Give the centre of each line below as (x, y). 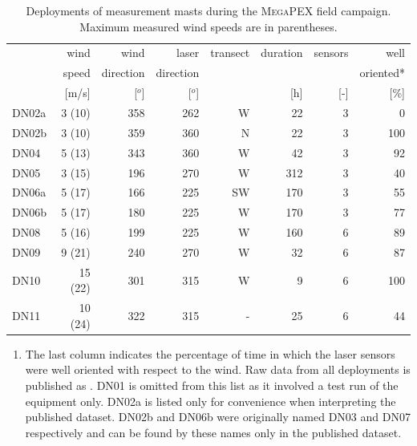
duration (282, 53)
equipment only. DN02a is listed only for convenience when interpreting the (211, 401)
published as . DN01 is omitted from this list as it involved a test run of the (212, 385)
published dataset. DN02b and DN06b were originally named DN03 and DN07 (218, 417)
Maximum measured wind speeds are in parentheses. (208, 26)
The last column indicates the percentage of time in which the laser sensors (210, 353)
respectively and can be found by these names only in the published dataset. (213, 432)
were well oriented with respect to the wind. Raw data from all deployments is (218, 369)
